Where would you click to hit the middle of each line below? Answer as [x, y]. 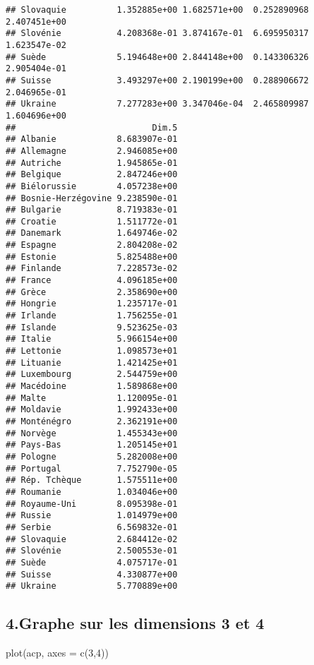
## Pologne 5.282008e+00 [92, 456]
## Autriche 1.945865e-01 [92, 163]
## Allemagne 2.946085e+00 [92, 151]
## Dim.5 [92, 127]
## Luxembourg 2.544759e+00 [92, 375]
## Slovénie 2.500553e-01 [92, 551]
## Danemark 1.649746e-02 [92, 233]
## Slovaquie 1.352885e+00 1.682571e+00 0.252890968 [157, 10]
